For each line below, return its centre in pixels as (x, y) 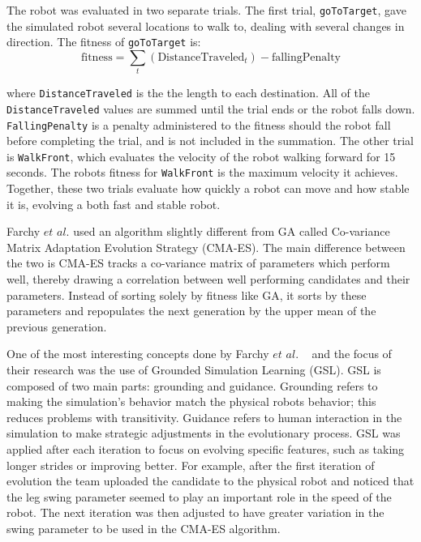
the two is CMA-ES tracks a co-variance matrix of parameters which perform (198, 263)
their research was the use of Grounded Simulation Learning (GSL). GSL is (194, 370)
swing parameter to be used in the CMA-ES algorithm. (144, 528)
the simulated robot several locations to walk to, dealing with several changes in (206, 26)
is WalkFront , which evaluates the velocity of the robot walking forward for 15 (201, 156)
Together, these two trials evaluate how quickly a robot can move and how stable (208, 188)
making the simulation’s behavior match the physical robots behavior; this (191, 401)
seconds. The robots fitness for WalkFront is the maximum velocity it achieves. (202, 172)
